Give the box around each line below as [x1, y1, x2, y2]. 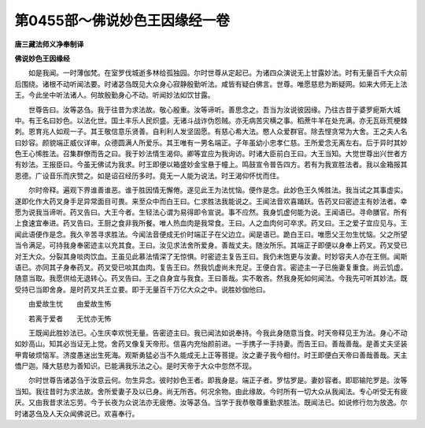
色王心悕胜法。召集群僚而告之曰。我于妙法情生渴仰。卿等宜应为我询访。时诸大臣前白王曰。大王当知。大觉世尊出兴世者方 [14, 149, 408, 158]
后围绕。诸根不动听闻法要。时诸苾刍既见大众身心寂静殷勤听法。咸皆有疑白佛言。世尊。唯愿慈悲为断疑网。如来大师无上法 [14, 79, 408, 88]
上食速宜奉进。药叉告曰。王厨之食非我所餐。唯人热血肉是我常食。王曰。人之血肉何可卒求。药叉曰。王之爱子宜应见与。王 [14, 218, 408, 228]
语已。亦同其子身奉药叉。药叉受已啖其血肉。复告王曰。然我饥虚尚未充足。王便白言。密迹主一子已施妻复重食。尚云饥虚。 [14, 262, 408, 272]
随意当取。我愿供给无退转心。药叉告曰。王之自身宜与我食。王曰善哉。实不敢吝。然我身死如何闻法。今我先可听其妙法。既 [14, 274, 408, 283]
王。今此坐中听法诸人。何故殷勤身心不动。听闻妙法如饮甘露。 [14, 91, 215, 100]
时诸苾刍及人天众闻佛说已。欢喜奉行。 [14, 408, 139, 418]
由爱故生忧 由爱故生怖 [28, 300, 112, 309]
